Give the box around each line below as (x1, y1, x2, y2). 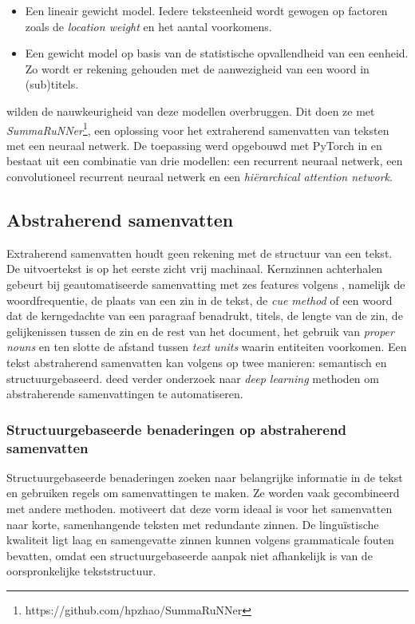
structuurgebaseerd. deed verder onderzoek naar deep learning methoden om (6, 369, 379, 386)
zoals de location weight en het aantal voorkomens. (25, 18, 272, 34)
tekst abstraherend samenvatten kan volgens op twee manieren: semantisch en (6, 353, 387, 370)
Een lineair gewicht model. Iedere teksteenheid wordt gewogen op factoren (25, 2, 388, 18)
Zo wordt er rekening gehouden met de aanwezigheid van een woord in (25, 60, 370, 77)
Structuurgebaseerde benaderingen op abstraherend (6, 419, 346, 439)
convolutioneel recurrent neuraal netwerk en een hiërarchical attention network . (6, 168, 393, 184)
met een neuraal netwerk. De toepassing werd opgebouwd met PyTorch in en (6, 136, 382, 153)
